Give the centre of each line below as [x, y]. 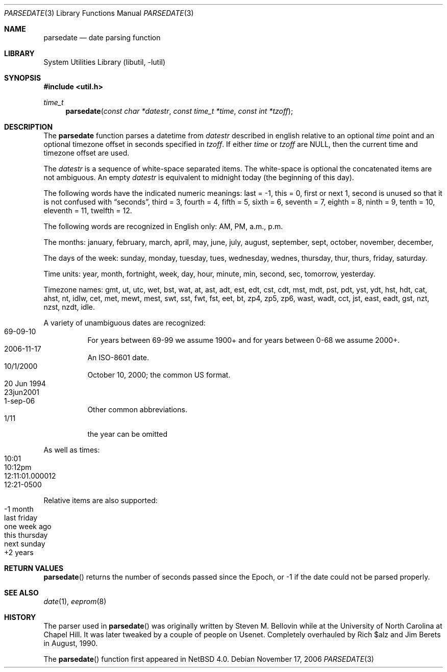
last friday [21, 518]
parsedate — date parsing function [102, 38]
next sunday [25, 544]
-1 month [19, 509]
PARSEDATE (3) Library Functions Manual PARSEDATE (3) [99, 13]
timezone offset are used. [86, 153]
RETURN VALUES [34, 568]
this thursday [26, 535]
